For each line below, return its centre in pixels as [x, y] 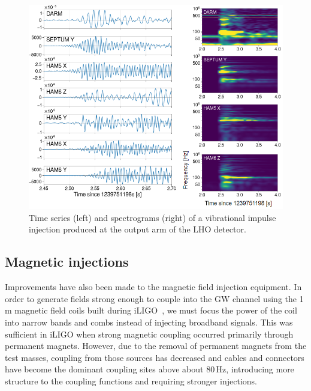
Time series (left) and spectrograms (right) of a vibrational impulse [153, 217]
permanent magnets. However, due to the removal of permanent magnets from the [156, 346]
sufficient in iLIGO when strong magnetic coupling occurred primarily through [149, 334]
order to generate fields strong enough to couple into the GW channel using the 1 [154, 298]
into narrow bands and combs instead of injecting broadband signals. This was [149, 322]
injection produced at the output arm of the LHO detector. [138, 229]
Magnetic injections [67, 262]
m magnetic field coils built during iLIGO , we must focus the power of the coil [151, 310]
